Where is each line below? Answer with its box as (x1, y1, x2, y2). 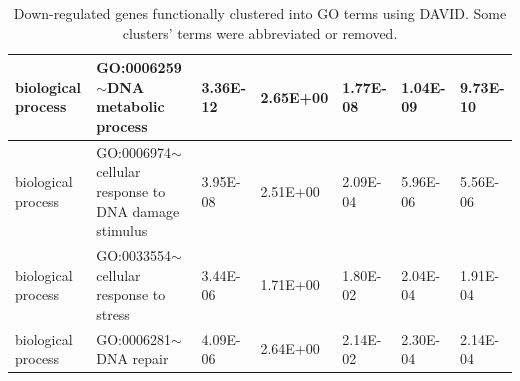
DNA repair (96, 348, 169, 369)
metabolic (96, 96, 165, 117)
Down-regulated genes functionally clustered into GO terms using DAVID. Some (13, 3, 507, 23)
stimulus (96, 220, 148, 241)
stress (96, 303, 130, 324)
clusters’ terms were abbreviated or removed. (122, 22, 398, 43)
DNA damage (96, 200, 180, 221)
